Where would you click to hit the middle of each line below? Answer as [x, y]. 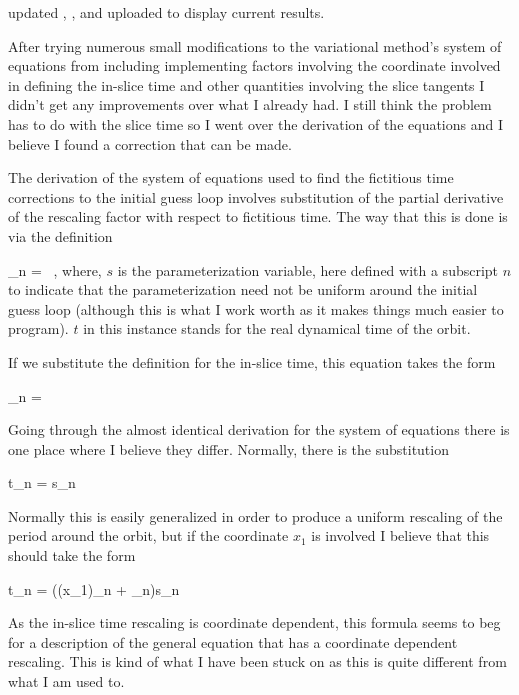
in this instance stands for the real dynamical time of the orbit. [277, 328]
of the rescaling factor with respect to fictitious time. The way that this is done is [258, 216]
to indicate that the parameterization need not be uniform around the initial [243, 289]
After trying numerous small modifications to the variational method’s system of [255, 45]
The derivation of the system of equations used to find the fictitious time [231, 177]
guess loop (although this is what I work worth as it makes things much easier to [256, 308]
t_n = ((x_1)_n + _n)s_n [94, 588]
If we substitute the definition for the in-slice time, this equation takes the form [252, 361]
